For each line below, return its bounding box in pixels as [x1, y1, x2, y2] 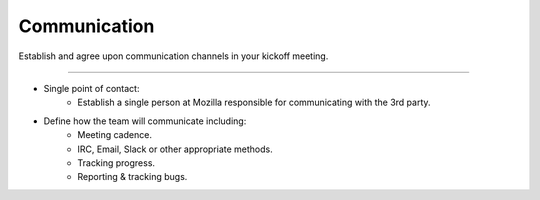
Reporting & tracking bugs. [77, 171, 188, 183]
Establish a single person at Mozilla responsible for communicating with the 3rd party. [77, 96, 431, 109]
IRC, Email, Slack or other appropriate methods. [77, 143, 274, 155]
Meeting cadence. [77, 129, 152, 141]
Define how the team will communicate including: [43, 115, 247, 127]
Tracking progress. [77, 156, 155, 169]
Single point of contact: [43, 82, 140, 94]
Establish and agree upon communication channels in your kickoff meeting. [18, 50, 329, 62]
